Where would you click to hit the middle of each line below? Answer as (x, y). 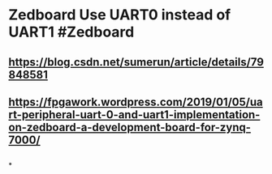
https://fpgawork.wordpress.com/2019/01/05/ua (136, 102)
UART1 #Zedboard (71, 32)
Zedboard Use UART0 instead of (120, 15)
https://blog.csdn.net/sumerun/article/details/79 (136, 62)
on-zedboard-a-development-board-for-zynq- (130, 127)
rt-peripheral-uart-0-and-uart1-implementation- (134, 115)
